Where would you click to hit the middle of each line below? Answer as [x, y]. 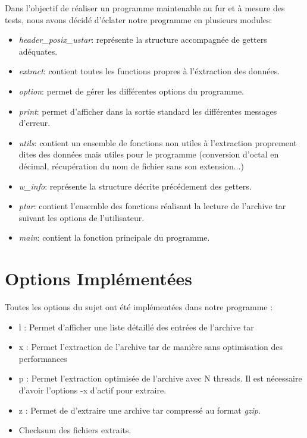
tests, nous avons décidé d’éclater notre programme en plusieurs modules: [139, 19]
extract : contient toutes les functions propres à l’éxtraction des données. [149, 71]
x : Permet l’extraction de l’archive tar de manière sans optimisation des [151, 347]
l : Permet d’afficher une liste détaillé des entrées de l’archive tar [136, 327]
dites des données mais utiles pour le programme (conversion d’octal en [149, 154]
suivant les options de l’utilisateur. [82, 217]
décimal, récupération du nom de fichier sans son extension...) [131, 166]
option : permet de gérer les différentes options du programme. [131, 91]
